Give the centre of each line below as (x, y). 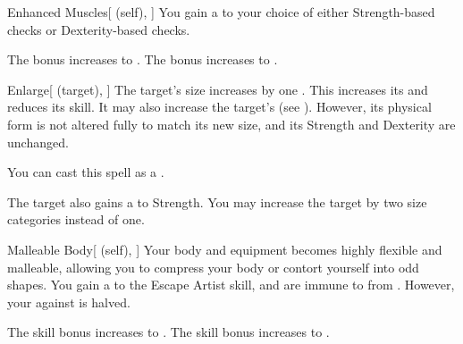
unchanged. (38, 142)
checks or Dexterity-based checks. (99, 29)
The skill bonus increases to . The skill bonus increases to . (168, 332)
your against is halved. (69, 302)
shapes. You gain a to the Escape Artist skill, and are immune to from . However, (231, 285)
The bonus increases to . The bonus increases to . (143, 59)
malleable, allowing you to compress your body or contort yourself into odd (213, 267)
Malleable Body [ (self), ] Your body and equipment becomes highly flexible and (225, 249)
